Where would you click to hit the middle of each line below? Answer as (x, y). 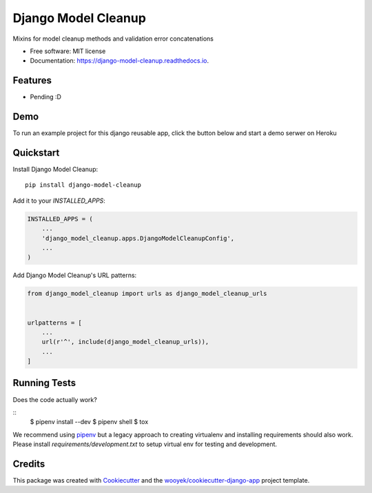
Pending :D (46, 97)
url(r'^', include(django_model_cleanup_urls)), (125, 342)
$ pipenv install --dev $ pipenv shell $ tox (89, 422)
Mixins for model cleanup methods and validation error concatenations (113, 39)
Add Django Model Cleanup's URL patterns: (75, 275)
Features (32, 80)
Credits (29, 464)
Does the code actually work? (55, 399)
